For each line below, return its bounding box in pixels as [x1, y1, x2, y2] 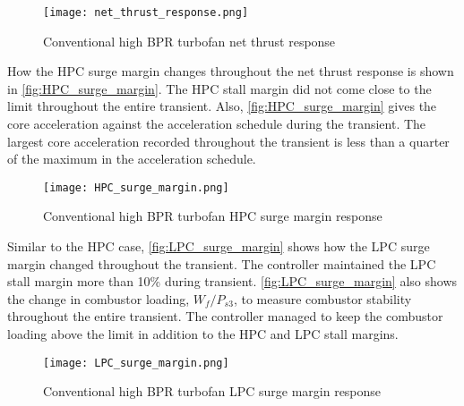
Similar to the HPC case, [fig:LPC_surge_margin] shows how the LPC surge [7, 237, 430, 256]
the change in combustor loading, [7, 289, 190, 308]
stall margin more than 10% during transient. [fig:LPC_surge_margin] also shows [7, 272, 458, 291]
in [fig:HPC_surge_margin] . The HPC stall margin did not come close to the [7, 79, 432, 97]
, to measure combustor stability [233, 289, 412, 308]
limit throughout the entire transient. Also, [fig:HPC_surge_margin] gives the [7, 97, 437, 115]
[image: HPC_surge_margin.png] [43, 181, 229, 194]
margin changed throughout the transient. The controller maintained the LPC [7, 254, 436, 273]
